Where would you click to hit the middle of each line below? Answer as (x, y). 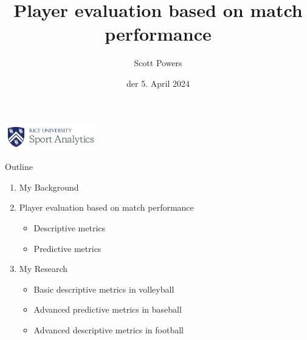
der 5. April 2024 (158, 83)
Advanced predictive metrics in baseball (108, 309)
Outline (19, 167)
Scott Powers (158, 63)
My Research (43, 269)
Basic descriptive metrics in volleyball (104, 289)
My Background (49, 187)
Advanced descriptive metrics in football (109, 329)
